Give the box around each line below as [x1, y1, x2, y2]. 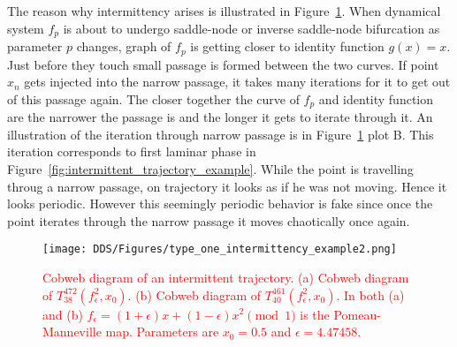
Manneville [42, 322, 102, 341]
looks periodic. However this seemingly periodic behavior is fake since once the [7, 194, 433, 213]
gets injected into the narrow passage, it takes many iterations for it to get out [24, 72, 451, 91]
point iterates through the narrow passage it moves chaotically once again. [7, 211, 410, 230]
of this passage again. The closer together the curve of [7, 89, 300, 108]
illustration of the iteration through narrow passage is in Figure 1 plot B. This [7, 124, 434, 143]
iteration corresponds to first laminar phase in [7, 142, 256, 161]
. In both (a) [336, 285, 405, 304]
